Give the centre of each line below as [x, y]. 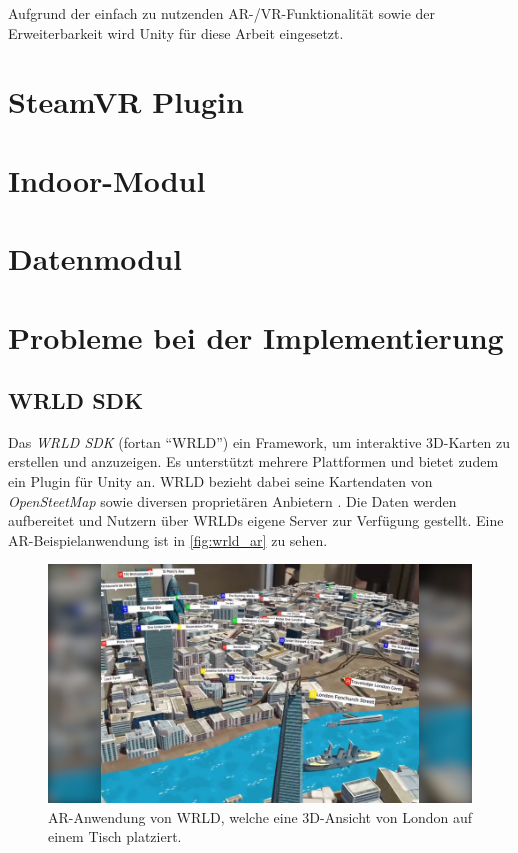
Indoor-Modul [107, 179]
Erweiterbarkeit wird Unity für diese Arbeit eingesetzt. [176, 32]
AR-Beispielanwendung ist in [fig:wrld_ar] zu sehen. [168, 539]
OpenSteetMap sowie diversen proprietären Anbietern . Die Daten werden [232, 500]
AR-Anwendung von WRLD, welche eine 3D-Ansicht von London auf [260, 816]
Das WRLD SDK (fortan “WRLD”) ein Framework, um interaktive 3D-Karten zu [259, 441]
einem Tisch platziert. [115, 836]
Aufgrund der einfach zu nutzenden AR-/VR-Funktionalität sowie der [222, 13]
